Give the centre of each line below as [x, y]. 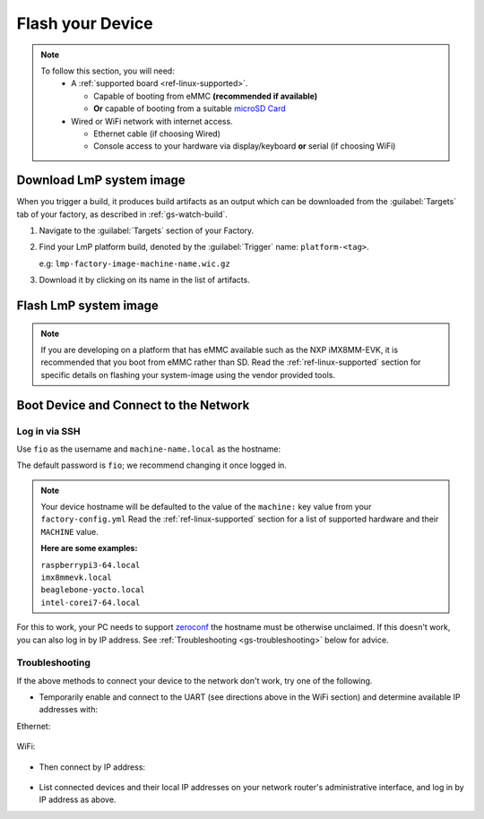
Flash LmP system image [87, 305]
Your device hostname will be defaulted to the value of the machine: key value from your [206, 507]
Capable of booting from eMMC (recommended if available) [206, 96]
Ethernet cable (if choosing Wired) [157, 134]
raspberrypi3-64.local [91, 565]
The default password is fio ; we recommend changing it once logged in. [151, 465]
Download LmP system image [101, 181]
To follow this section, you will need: [108, 71]
